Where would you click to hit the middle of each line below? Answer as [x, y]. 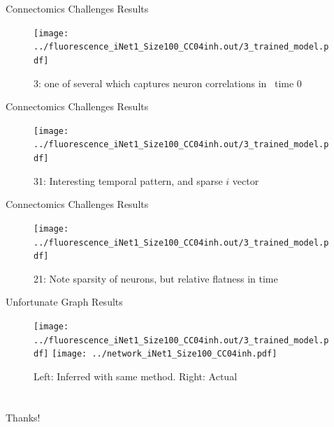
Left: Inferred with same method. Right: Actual [136, 376]
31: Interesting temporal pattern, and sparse [128, 180]
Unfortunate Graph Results [64, 302]
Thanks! [23, 417]
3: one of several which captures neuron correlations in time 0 [168, 83]
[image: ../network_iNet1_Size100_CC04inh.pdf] [165, 354]
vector [246, 180]
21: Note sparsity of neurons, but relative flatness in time [156, 278]
